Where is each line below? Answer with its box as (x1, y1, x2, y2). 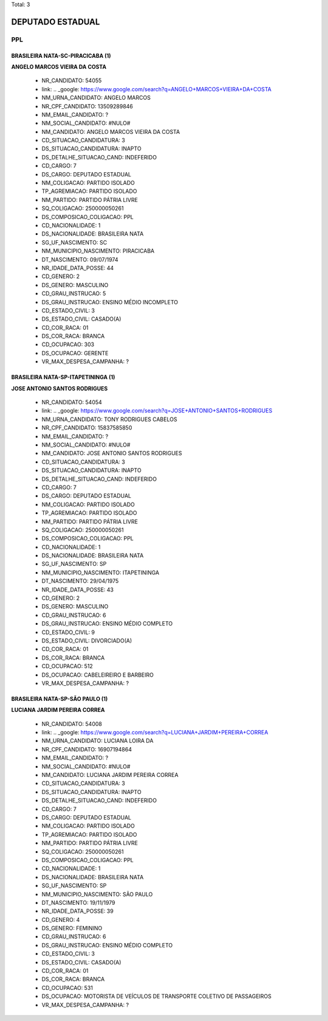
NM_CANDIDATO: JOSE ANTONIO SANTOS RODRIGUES (41, 450, 182, 457)
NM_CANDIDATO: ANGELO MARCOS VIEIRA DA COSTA (41, 128, 180, 135)
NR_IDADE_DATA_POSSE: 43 (41, 586, 114, 593)
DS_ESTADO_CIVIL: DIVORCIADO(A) (41, 636, 132, 644)
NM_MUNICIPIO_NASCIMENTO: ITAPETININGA (41, 569, 160, 576)
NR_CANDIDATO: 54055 (41, 77, 102, 85)
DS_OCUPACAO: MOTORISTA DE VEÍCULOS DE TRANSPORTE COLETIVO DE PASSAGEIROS (41, 992, 272, 1000)
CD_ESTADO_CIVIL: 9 (41, 629, 95, 636)
